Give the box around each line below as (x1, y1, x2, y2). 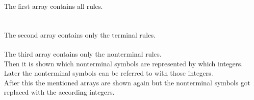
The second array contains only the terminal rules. (4, 29, 156, 40)
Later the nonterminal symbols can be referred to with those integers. (4, 68, 213, 78)
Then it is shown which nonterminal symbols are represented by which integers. (4, 58, 243, 68)
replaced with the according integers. (4, 87, 115, 97)
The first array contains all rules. (4, 1, 103, 11)
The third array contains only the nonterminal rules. (4, 48, 162, 59)
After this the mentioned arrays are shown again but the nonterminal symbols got (4, 77, 251, 87)
